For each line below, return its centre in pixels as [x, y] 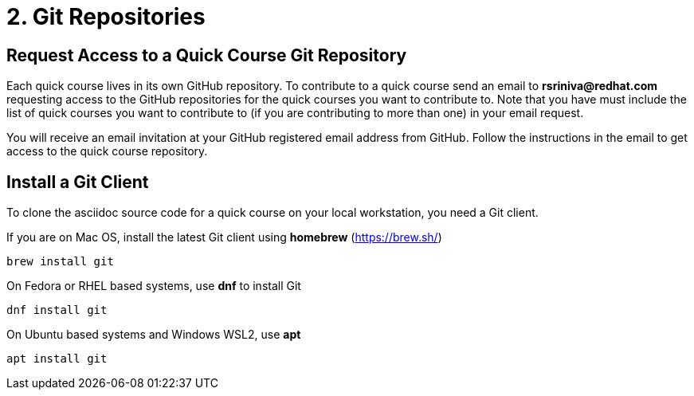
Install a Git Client [78, 182]
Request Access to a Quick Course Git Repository [207, 55]
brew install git [60, 262]
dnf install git [57, 310]
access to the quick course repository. [107, 151]
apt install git [57, 359]
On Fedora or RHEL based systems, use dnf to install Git [154, 286]
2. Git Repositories [106, 17]
